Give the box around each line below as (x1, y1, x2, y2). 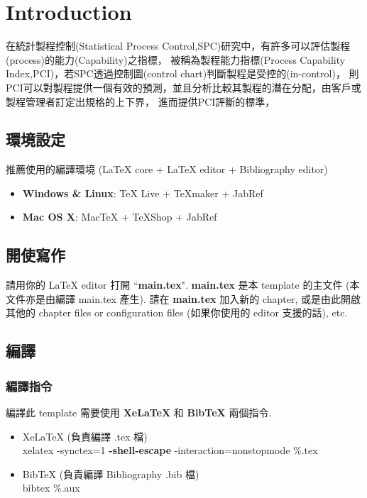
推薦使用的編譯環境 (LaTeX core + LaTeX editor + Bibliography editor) (6, 162, 328, 177)
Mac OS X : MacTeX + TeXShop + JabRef (22, 209, 217, 224)
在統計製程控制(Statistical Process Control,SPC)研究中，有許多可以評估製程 (6, 38, 351, 53)
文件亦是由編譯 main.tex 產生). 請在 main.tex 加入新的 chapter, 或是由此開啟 (6, 291, 361, 306)
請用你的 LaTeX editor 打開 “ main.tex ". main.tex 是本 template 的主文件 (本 (6, 277, 360, 292)
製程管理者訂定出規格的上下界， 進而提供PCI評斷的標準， (6, 94, 275, 109)
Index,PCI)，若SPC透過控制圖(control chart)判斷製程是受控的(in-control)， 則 (6, 66, 359, 81)
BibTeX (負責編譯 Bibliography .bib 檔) (22, 466, 199, 481)
